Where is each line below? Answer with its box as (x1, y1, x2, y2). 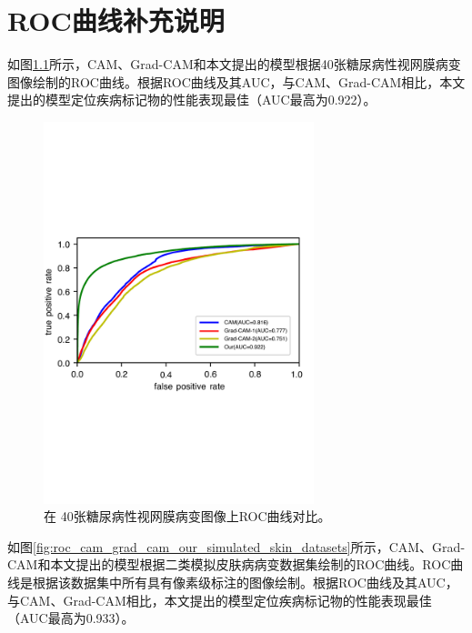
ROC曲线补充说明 (7, 2, 225, 39)
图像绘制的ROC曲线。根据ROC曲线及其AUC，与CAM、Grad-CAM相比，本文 (7, 72, 466, 91)
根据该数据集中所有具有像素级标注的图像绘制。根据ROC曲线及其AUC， (32, 573, 458, 592)
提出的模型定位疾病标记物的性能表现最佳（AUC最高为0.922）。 (7, 90, 377, 109)
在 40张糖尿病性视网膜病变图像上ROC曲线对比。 (44, 507, 331, 526)
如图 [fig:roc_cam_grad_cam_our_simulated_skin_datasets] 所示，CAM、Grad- (7, 537, 466, 556)
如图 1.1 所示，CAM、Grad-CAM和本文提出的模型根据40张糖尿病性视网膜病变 (7, 55, 461, 74)
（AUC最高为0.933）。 (7, 608, 135, 628)
